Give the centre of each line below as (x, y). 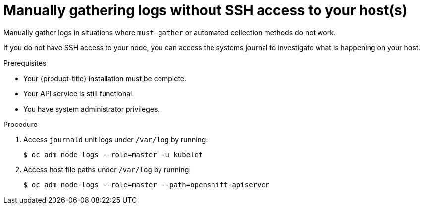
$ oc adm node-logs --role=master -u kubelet (113, 154)
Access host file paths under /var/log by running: (107, 169)
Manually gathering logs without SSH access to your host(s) (206, 10)
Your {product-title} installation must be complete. (105, 78)
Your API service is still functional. (79, 93)
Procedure (21, 124)
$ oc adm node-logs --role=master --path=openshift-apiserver (147, 185)
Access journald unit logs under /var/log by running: (116, 139)
